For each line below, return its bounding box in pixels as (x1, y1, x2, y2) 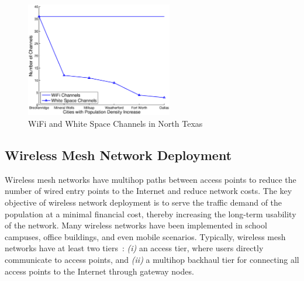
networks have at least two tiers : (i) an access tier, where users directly (5, 242, 264, 254)
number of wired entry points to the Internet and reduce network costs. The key (5, 185, 292, 197)
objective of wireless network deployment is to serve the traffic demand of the (5, 196, 282, 208)
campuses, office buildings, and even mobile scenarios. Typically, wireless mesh (5, 230, 286, 242)
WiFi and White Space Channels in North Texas (28, 117, 203, 130)
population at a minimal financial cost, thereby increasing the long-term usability (5, 207, 296, 220)
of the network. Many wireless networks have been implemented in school (5, 219, 267, 231)
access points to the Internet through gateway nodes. (5, 265, 194, 277)
